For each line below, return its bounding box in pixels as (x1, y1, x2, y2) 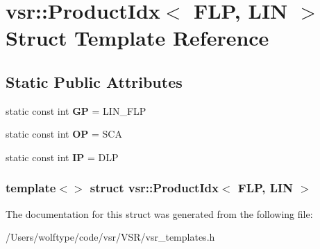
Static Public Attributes (6, 71, 183, 92)
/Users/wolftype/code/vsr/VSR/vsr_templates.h (6, 230, 215, 244)
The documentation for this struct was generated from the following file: (6, 206, 313, 221)
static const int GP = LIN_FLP (6, 103, 146, 118)
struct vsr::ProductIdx (90, 179, 219, 196)
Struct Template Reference (6, 24, 269, 52)
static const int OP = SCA (6, 127, 122, 141)
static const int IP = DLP (6, 149, 119, 164)
